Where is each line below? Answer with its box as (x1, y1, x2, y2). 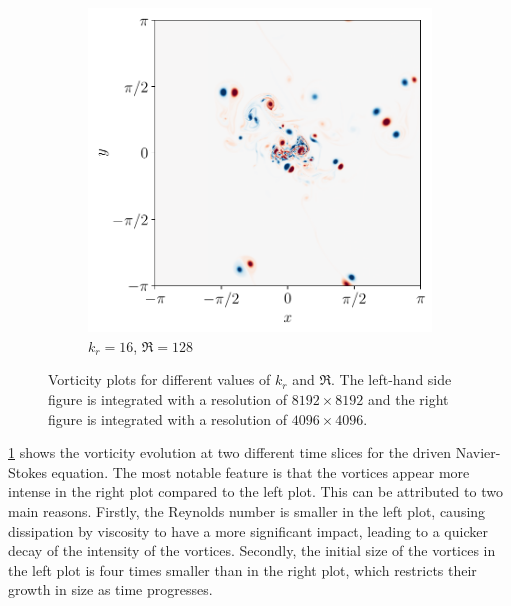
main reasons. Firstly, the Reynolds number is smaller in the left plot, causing (8, 500, 486, 521)
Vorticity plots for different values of (48, 369, 271, 390)
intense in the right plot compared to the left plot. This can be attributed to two (8, 481, 503, 502)
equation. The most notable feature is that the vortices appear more (51, 461, 470, 482)
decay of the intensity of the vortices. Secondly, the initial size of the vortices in (8, 540, 496, 561)
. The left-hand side (331, 369, 452, 390)
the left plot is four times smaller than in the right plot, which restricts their (8, 559, 477, 580)
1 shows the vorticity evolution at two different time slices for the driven (8, 442, 451, 463)
